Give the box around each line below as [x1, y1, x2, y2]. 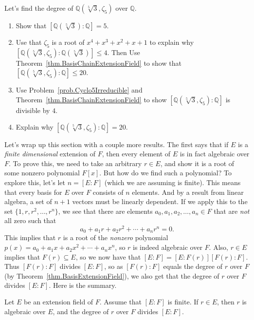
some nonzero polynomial [4, 168, 80, 178]
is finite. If [167, 297, 199, 307]
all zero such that [4, 215, 56, 226]
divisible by [16, 105, 50, 115]
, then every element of [102, 149, 171, 159]
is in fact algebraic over [180, 149, 250, 159]
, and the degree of [53, 306, 109, 316]
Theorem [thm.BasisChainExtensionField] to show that [16, 57, 181, 68]
